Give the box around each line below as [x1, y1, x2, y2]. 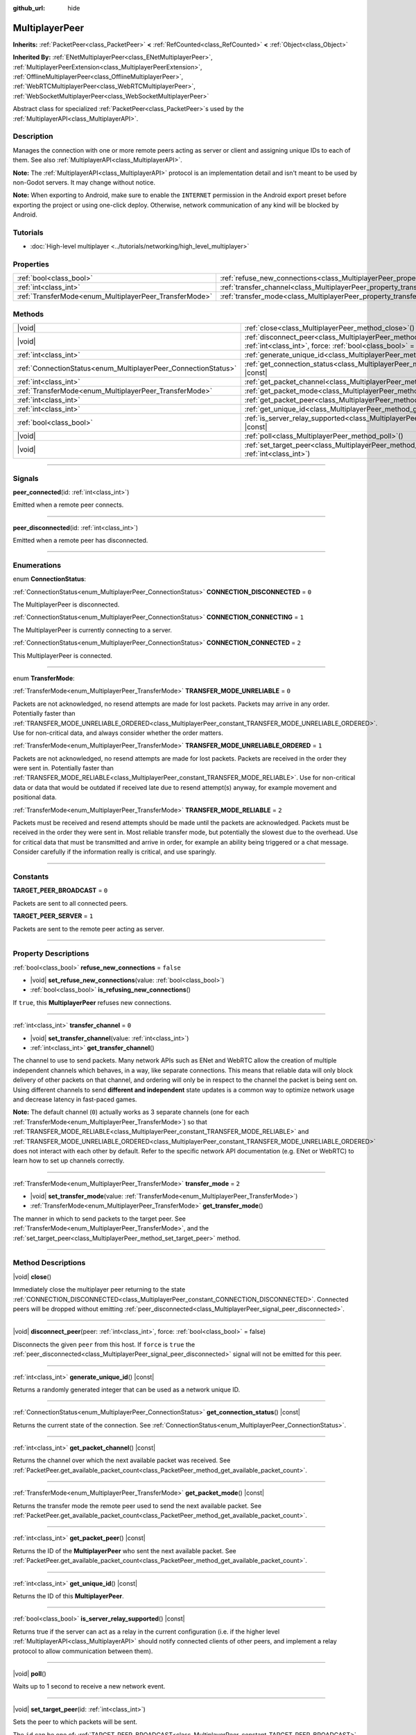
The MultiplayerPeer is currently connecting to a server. [12, 625, 173, 634]
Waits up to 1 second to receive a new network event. [12, 1682, 166, 1691]
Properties [12, 260, 50, 269]
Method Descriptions [12, 1258, 86, 1268]
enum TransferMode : [12, 674, 76, 682]
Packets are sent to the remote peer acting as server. [12, 924, 164, 933]
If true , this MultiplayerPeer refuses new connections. [12, 998, 172, 1006]
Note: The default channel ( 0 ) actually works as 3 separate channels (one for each [12, 1108, 250, 1117]
